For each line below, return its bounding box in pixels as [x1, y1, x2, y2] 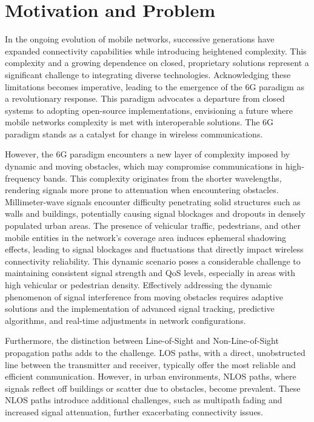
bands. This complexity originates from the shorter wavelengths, [43, 171, 282, 184]
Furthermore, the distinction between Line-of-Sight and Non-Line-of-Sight [5, 334, 279, 347]
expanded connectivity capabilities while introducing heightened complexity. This [5, 44, 307, 57]
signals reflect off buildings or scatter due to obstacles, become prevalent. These [5, 381, 301, 394]
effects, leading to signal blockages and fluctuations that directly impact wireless [5, 243, 304, 256]
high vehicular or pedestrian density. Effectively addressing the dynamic [5, 279, 272, 291]
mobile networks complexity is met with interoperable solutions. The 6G [5, 116, 274, 128]
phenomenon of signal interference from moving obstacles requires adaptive [5, 290, 284, 303]
